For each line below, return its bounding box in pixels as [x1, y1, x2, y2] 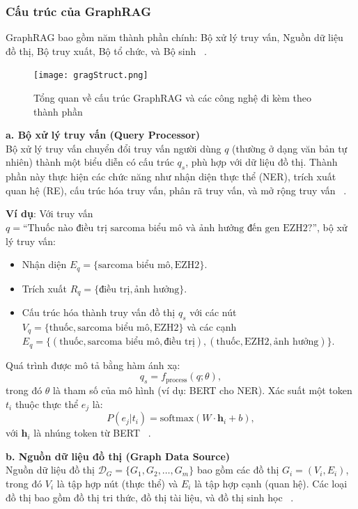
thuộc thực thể [15, 396, 79, 411]
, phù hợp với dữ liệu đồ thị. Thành [185, 155, 338, 169]
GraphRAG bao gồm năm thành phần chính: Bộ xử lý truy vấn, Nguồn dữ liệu [6, 30, 343, 45]
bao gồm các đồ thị [196, 462, 279, 477]
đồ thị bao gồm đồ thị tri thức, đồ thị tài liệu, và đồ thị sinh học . [6, 490, 294, 504]
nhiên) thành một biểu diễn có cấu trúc [6, 155, 174, 169]
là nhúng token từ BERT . [33, 425, 151, 440]
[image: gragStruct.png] [33, 70, 148, 81]
